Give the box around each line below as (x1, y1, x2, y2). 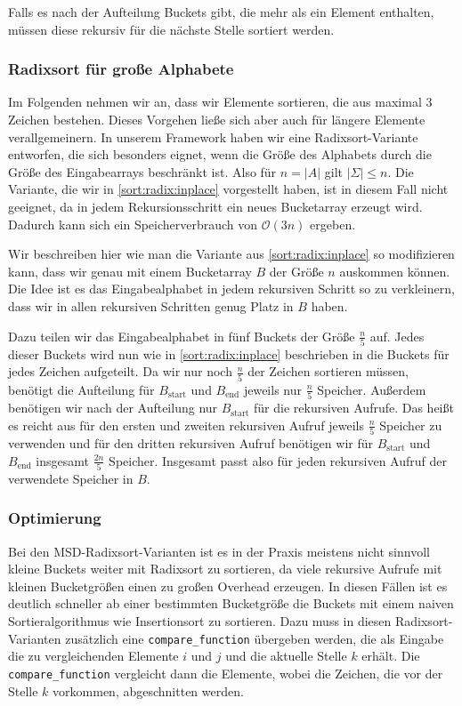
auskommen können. (339, 261, 450, 280)
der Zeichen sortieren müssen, (247, 362, 409, 381)
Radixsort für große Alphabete (8, 58, 234, 80)
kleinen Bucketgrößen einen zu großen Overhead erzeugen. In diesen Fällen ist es (8, 576, 448, 595)
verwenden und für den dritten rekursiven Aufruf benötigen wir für (8, 433, 373, 452)
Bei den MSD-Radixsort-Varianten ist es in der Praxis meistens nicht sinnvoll (8, 542, 430, 560)
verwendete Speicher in (8, 469, 134, 487)
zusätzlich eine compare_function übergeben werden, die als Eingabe (65, 629, 444, 647)
